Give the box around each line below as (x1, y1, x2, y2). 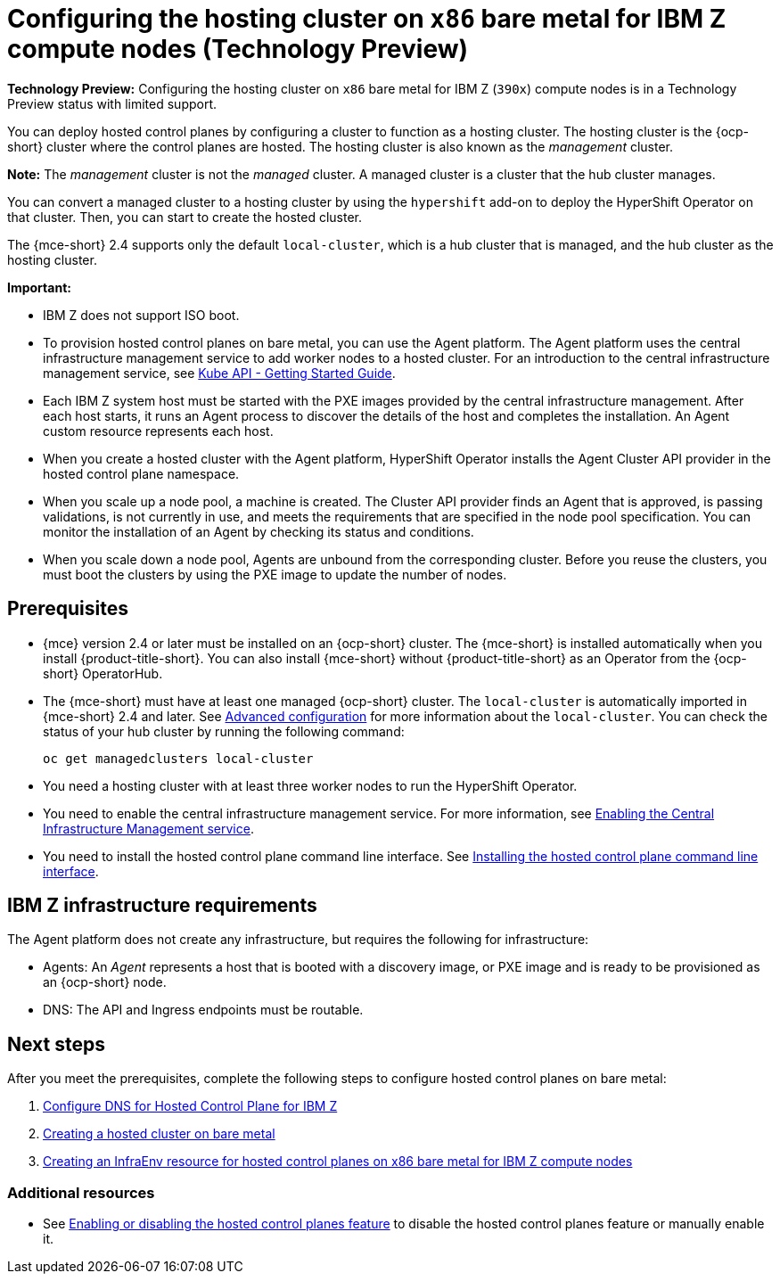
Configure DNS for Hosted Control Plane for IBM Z (43, 1098, 338, 1114)
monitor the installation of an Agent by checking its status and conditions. (43, 523, 474, 539)
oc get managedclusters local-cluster (43, 751, 314, 766)
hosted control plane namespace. (43, 465, 240, 481)
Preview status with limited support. (7, 95, 218, 111)
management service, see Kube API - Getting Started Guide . (43, 365, 396, 381)
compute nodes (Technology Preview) (7, 34, 469, 64)
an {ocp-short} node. (43, 974, 167, 990)
